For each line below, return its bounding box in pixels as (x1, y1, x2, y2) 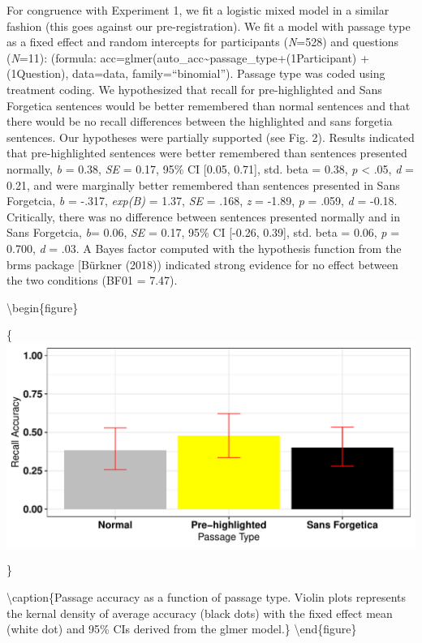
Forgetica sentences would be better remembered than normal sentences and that (6, 96, 411, 114)
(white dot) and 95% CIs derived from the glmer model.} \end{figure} (6, 620, 357, 637)
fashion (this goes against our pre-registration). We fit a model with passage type (6, 17, 411, 34)
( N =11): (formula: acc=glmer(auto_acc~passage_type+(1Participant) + (6, 49, 369, 66)
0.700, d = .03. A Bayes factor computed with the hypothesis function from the (6, 239, 402, 256)
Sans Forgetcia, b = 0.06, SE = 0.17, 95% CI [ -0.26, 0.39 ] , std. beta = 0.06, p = (6, 224, 400, 241)
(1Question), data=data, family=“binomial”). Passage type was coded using (6, 65, 385, 82)
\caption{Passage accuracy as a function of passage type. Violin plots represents (6, 589, 407, 606)
